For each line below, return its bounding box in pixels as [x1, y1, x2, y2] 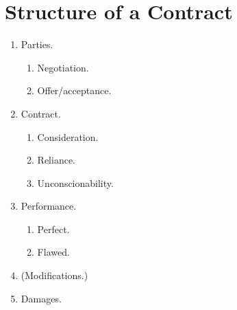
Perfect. [37, 221, 70, 236]
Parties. [21, 37, 53, 52]
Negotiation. [37, 60, 89, 74]
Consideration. [37, 129, 99, 144]
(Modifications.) [21, 268, 88, 283]
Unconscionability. [37, 175, 114, 190]
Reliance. [37, 153, 76, 167]
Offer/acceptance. [37, 83, 112, 98]
